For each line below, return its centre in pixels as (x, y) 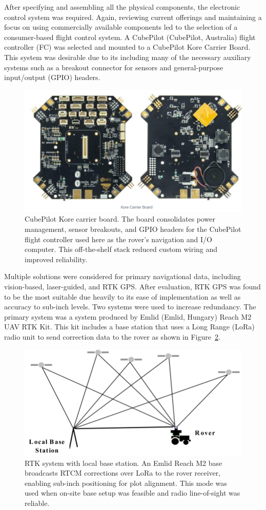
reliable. (37, 503)
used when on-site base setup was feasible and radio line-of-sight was (132, 493)
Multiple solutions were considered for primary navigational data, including (122, 276)
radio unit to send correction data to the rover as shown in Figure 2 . (112, 336)
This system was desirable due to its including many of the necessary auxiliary (128, 57)
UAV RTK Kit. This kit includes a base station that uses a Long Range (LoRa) (129, 327)
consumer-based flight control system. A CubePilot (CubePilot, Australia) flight (130, 37)
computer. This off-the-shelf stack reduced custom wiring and (121, 249)
